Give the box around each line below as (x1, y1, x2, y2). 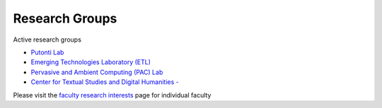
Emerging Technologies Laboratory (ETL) (30, 58, 151, 66)
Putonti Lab (30, 48, 64, 56)
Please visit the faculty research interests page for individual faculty (13, 90, 212, 99)
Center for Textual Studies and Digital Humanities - (30, 78, 180, 86)
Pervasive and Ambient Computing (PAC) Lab (30, 68, 163, 76)
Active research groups (13, 35, 81, 44)
